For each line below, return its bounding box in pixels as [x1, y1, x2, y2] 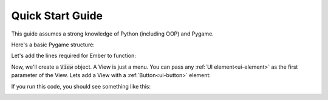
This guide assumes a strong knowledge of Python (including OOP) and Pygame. [11, 30, 214, 37]
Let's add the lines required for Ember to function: [11, 52, 136, 60]
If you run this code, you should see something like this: [11, 83, 151, 90]
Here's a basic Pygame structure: [11, 41, 95, 48]
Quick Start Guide [11, 9, 103, 22]
